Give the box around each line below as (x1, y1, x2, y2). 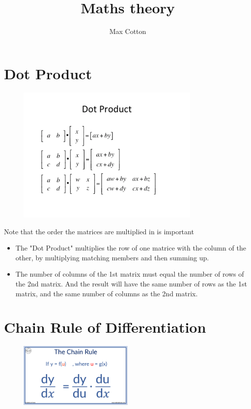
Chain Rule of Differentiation (4, 317, 206, 337)
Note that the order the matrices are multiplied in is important (4, 226, 194, 236)
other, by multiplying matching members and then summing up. (15, 252, 209, 262)
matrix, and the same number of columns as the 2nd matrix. (15, 288, 198, 298)
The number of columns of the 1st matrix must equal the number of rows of (15, 269, 244, 279)
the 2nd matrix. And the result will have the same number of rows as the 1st (15, 279, 247, 289)
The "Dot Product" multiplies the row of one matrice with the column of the (15, 243, 246, 253)
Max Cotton (109, 26, 146, 36)
